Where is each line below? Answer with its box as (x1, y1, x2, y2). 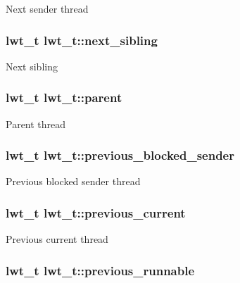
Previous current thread (6, 232, 108, 246)
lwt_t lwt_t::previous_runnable (6, 261, 195, 279)
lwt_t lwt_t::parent (6, 89, 122, 106)
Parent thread (6, 116, 66, 131)
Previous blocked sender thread (6, 174, 141, 189)
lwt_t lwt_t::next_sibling (6, 31, 158, 49)
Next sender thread (6, 1, 89, 15)
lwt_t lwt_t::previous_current (6, 203, 186, 221)
